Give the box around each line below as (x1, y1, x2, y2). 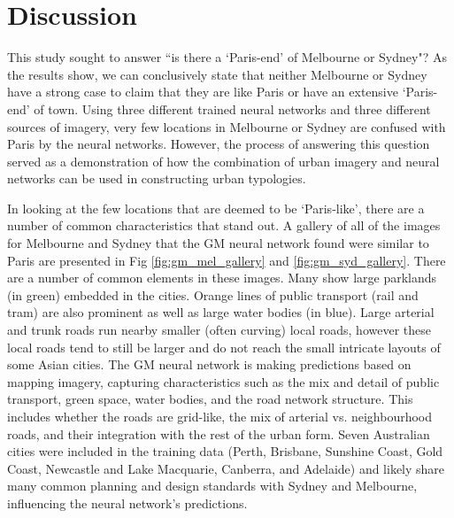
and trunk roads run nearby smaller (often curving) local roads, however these (7, 321, 431, 339)
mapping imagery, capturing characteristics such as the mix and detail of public (7, 372, 440, 390)
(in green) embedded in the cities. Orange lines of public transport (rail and (7, 285, 419, 304)
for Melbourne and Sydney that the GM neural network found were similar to (7, 234, 429, 252)
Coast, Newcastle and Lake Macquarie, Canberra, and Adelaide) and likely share (7, 459, 445, 477)
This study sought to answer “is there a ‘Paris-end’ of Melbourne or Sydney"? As (7, 48, 447, 66)
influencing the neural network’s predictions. (7, 493, 248, 512)
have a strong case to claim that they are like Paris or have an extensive (7, 82, 398, 101)
